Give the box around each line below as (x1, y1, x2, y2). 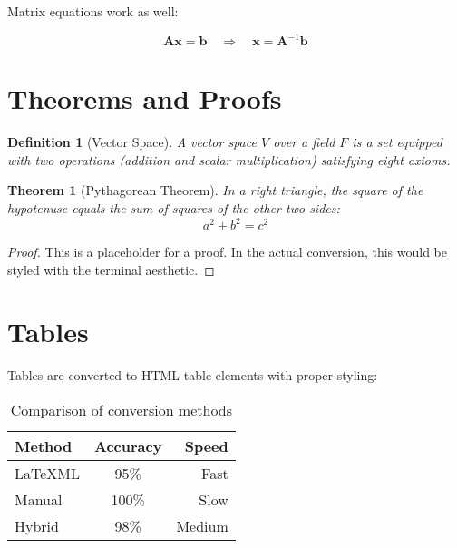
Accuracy (94, 435, 162, 456)
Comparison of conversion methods (10, 399, 233, 420)
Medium (176, 515, 228, 536)
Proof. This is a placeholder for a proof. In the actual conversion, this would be (7, 242, 447, 261)
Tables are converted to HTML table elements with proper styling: (7, 366, 378, 385)
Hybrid (15, 515, 59, 536)
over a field (273, 132, 335, 152)
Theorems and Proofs (7, 80, 282, 117)
